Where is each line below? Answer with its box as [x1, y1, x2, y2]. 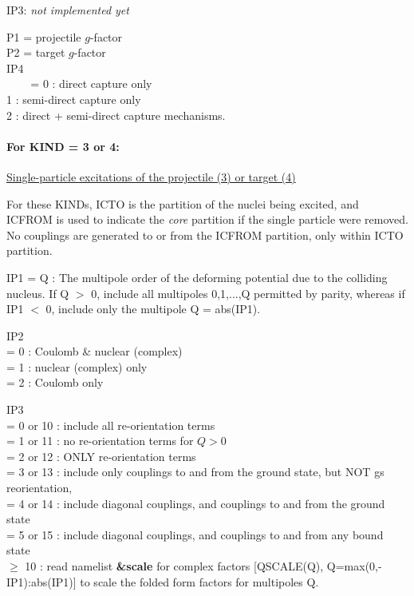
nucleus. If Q [6, 284, 69, 301]
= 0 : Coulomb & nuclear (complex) [6, 343, 183, 360]
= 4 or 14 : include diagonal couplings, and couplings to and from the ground [6, 495, 385, 511]
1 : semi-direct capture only [6, 90, 141, 107]
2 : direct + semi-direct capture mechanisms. [6, 106, 226, 123]
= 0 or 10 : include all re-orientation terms [6, 416, 215, 433]
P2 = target [6, 44, 65, 61]
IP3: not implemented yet [6, 2, 129, 18]
